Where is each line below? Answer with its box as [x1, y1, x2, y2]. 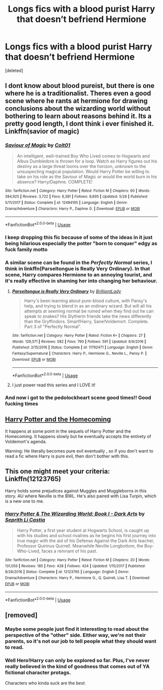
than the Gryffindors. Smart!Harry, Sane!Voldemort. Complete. [24, 319, 149, 325]
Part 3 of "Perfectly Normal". [24, 324, 81, 329]
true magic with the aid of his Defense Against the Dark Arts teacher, [16, 538, 154, 544]
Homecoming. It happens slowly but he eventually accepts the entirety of [5, 433, 151, 439]
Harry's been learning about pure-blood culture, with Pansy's [24, 298, 147, 304]
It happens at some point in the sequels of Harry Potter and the [5, 428, 131, 434]
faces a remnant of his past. [41, 548, 98, 554]
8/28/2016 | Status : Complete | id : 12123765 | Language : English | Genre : [5, 569, 130, 575]
